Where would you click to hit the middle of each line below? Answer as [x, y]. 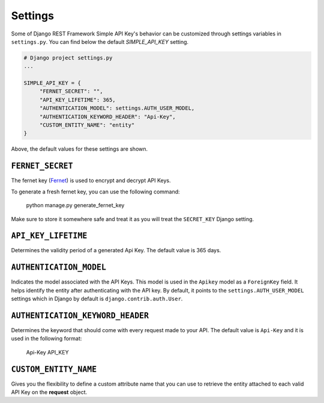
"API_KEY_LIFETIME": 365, [78, 100]
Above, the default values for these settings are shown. [79, 149]
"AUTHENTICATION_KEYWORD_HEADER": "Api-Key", [108, 117]
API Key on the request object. [49, 392]
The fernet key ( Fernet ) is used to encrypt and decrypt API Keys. [91, 181]
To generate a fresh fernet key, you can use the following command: [95, 192]
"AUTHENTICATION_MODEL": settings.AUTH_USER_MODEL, [117, 108]
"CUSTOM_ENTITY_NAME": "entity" [87, 125]
